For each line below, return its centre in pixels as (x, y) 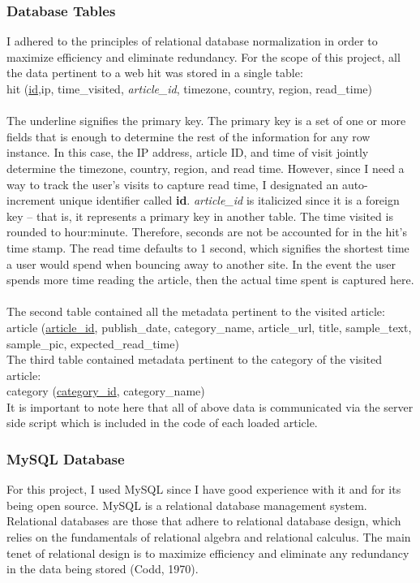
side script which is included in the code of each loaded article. (162, 423)
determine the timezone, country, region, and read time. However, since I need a (206, 168)
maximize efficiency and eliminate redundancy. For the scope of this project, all (204, 56)
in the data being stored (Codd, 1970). (103, 569)
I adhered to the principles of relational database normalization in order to (192, 41)
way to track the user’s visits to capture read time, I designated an (173, 184)
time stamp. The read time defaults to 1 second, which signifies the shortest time (208, 247)
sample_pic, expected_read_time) (93, 343)
